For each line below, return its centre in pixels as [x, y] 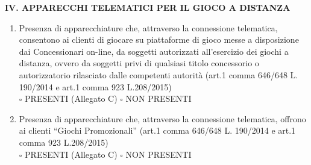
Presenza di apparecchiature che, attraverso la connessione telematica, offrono [162, 118]
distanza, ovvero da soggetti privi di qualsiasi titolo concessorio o [139, 63]
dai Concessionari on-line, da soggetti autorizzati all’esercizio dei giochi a [154, 51]
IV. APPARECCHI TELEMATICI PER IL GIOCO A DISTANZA [148, 7]
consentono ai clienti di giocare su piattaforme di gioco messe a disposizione [159, 39]
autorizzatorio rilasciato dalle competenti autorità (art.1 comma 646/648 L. [159, 74]
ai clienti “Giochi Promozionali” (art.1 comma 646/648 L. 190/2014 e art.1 [157, 130]
